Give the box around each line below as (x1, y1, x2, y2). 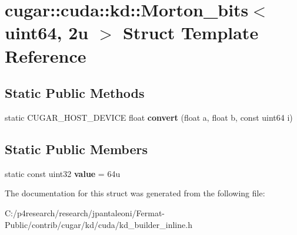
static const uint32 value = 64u (5, 167, 121, 179)
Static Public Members (5, 139, 148, 158)
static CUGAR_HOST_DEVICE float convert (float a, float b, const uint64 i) (5, 111, 293, 123)
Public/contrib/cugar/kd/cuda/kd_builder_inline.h (5, 218, 192, 230)
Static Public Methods (5, 84, 145, 102)
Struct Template (122, 21, 259, 45)
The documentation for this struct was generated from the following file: (5, 187, 265, 199)
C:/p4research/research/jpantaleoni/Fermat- (5, 206, 165, 219)
